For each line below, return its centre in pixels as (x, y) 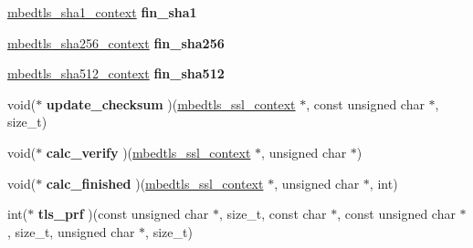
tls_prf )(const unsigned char (123, 214)
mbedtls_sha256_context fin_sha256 (116, 42)
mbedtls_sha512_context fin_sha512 (116, 73)
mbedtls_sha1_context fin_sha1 (102, 12)
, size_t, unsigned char (71, 231)
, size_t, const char (273, 214)
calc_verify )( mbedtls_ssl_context (148, 152)
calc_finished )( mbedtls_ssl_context (155, 183)
